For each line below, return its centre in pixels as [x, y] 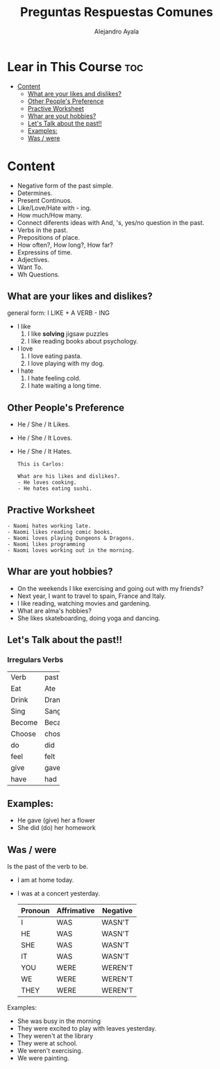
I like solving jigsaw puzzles [68, 334]
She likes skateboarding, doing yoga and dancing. [89, 618]
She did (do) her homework [56, 828]
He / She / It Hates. [44, 452]
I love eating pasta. [54, 356]
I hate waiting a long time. [65, 386]
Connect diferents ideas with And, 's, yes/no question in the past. [111, 222]
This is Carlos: [41, 464]
